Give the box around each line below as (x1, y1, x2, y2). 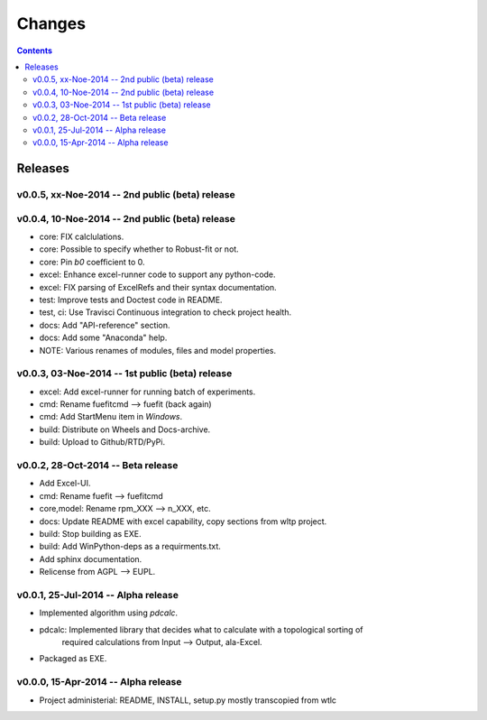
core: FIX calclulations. (39, 231, 124, 242)
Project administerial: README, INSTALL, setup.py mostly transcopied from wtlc (39, 695, 337, 706)
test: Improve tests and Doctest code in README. (39, 294, 223, 305)
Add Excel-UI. (39, 478, 91, 489)
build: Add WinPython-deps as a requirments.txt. (39, 541, 221, 552)
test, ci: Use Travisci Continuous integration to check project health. (39, 307, 292, 318)
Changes (16, 14, 86, 33)
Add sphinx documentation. (39, 553, 142, 564)
